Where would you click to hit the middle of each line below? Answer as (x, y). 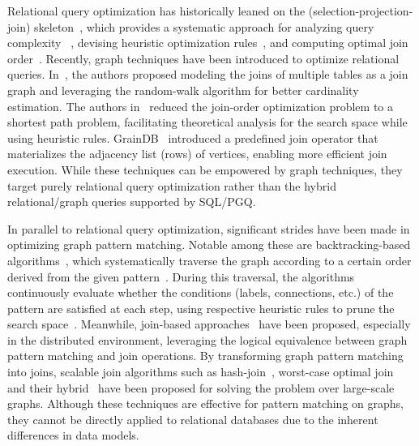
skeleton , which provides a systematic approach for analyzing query (204, 26)
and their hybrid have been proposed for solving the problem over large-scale (201, 387)
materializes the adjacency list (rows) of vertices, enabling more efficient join (197, 154)
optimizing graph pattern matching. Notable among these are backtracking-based (209, 244)
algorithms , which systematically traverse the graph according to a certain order (209, 260)
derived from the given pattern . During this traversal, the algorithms (181, 276)
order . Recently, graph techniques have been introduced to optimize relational (203, 58)
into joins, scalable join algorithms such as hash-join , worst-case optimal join (201, 372)
